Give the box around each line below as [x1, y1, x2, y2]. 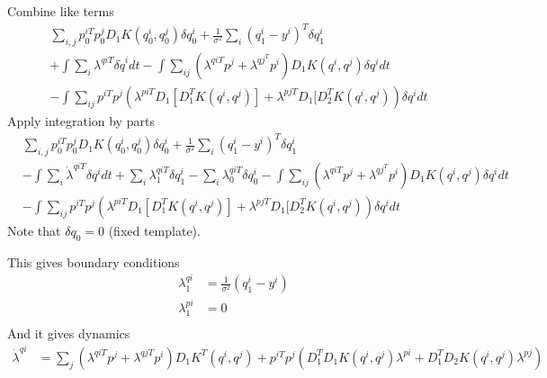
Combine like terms [7, 2, 114, 20]
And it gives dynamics [7, 323, 130, 342]
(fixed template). [108, 220, 201, 239]
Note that [7, 220, 61, 239]
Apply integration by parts [7, 111, 155, 130]
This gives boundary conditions [7, 252, 180, 271]
